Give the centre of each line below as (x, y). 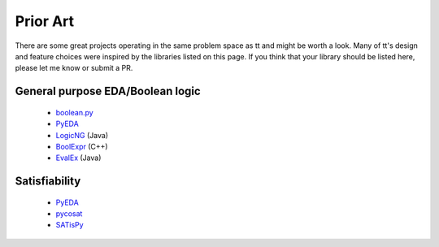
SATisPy (70, 225)
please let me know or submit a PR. (74, 68)
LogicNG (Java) (82, 135)
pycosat (69, 214)
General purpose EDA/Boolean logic (108, 91)
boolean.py (74, 112)
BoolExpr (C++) (82, 146)
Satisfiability (48, 182)
